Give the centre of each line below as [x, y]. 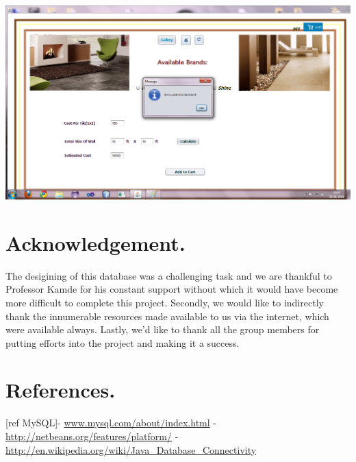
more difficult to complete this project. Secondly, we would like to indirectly [165, 302]
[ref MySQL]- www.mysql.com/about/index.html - [111, 423]
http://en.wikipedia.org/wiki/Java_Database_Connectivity [131, 449]
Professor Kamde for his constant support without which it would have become [172, 289]
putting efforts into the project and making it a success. [123, 342]
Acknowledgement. [96, 242]
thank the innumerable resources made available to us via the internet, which [167, 316]
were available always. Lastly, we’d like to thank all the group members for [163, 329]
